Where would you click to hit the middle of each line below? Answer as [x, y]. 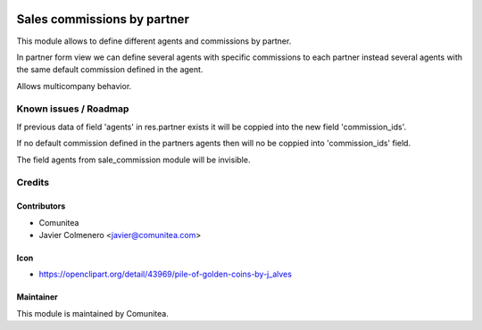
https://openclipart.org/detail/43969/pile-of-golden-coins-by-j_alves [165, 274]
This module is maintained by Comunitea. [92, 313]
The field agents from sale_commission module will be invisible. [133, 160]
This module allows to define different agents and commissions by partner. [154, 41]
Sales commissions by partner [103, 19]
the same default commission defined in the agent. [110, 70]
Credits [33, 183]
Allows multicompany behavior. [74, 86]
